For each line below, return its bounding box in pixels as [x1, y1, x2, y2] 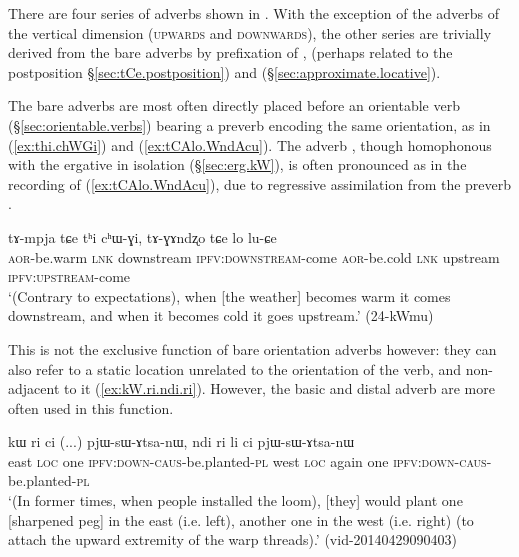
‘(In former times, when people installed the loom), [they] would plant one [8, 490, 463, 511]
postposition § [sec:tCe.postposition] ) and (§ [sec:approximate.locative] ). [8, 61, 441, 82]
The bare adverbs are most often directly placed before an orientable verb [8, 95, 460, 116]
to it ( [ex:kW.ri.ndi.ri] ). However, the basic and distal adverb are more [63, 378, 495, 399]
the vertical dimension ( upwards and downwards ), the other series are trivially [8, 22, 492, 43]
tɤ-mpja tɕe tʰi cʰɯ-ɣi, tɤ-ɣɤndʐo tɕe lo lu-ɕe [8, 226, 277, 247]
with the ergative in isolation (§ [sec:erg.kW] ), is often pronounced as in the [8, 154, 467, 175]
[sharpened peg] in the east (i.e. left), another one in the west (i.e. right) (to [8, 509, 474, 530]
